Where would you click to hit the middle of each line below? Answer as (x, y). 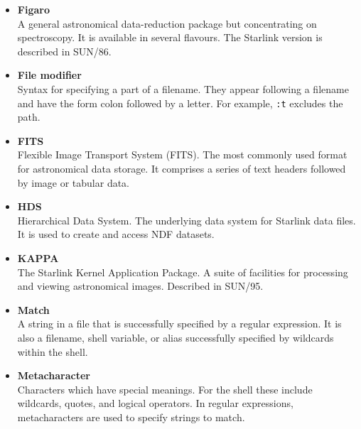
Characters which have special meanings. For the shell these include (165, 389)
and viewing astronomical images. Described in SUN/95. (140, 286)
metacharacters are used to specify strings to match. (131, 417)
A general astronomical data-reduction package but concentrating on (167, 23)
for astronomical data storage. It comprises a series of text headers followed (182, 168)
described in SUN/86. (64, 51)
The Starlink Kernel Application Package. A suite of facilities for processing (183, 272)
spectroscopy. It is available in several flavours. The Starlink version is (170, 37)
